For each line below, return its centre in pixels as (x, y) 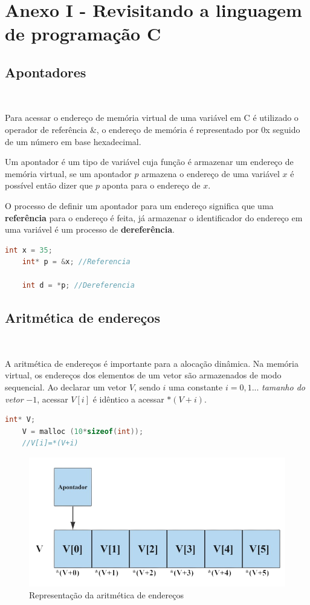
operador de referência (46, 129)
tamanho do (283, 387)
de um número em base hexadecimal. (73, 141)
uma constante (196, 387)
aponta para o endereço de (151, 185)
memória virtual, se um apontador (68, 173)
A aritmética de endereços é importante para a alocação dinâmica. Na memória (152, 363)
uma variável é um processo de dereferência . (90, 229)
